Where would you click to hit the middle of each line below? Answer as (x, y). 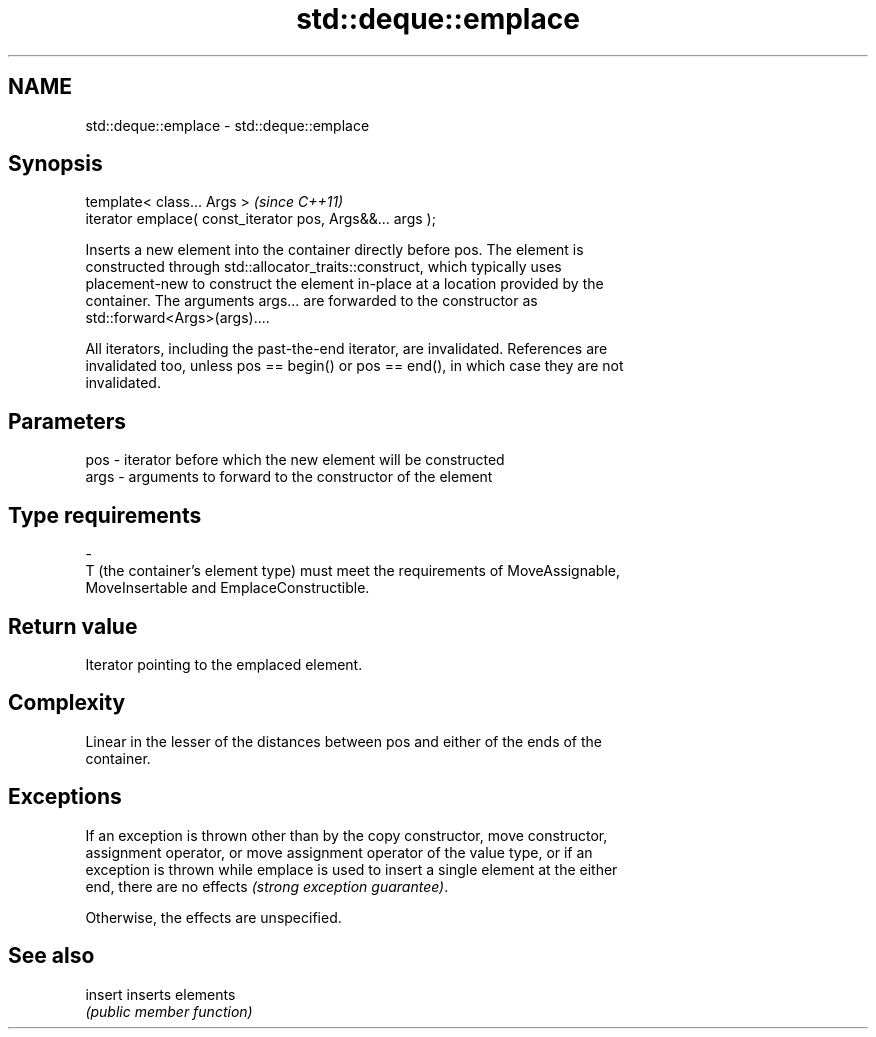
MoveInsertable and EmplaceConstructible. (227, 588)
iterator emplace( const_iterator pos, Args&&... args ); (260, 219)
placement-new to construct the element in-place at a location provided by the (344, 284)
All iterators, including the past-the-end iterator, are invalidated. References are (346, 349)
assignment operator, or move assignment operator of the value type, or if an (339, 852)
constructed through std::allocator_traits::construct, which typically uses (323, 267)
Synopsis (55, 164)
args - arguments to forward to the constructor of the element (289, 477)
